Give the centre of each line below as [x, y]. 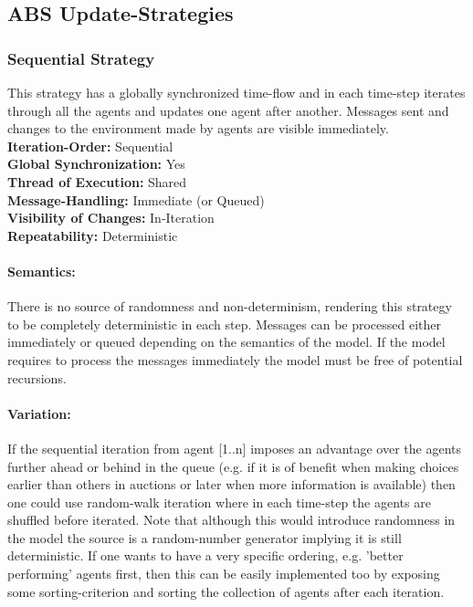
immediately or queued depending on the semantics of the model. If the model [226, 342]
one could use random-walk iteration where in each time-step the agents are [219, 502]
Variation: [39, 413]
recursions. [37, 377]
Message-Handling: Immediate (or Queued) [136, 199]
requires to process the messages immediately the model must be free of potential [235, 359]
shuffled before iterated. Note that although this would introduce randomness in [231, 520]
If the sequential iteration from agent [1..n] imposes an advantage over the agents [235, 448]
